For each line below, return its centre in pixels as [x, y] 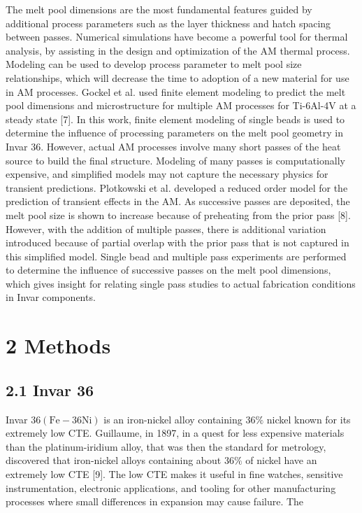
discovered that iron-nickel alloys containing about [114, 460]
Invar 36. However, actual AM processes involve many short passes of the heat [173, 146]
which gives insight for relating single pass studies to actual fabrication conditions [181, 283]
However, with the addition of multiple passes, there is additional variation [166, 229]
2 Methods [58, 345]
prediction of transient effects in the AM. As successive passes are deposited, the [178, 201]
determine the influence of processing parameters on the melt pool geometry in [175, 133]
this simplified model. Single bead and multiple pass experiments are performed [176, 256]
